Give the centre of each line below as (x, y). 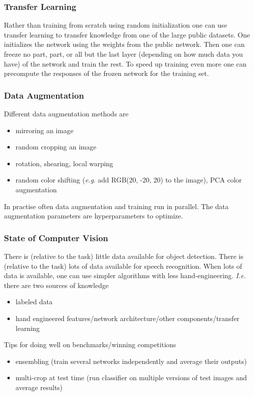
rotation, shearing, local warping (64, 163)
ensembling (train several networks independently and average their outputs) (131, 361)
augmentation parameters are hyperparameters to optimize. (94, 216)
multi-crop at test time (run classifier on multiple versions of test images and (131, 378)
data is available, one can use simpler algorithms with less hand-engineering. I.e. (125, 275)
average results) (39, 387)
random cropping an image (56, 147)
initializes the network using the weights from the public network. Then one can (124, 44)
